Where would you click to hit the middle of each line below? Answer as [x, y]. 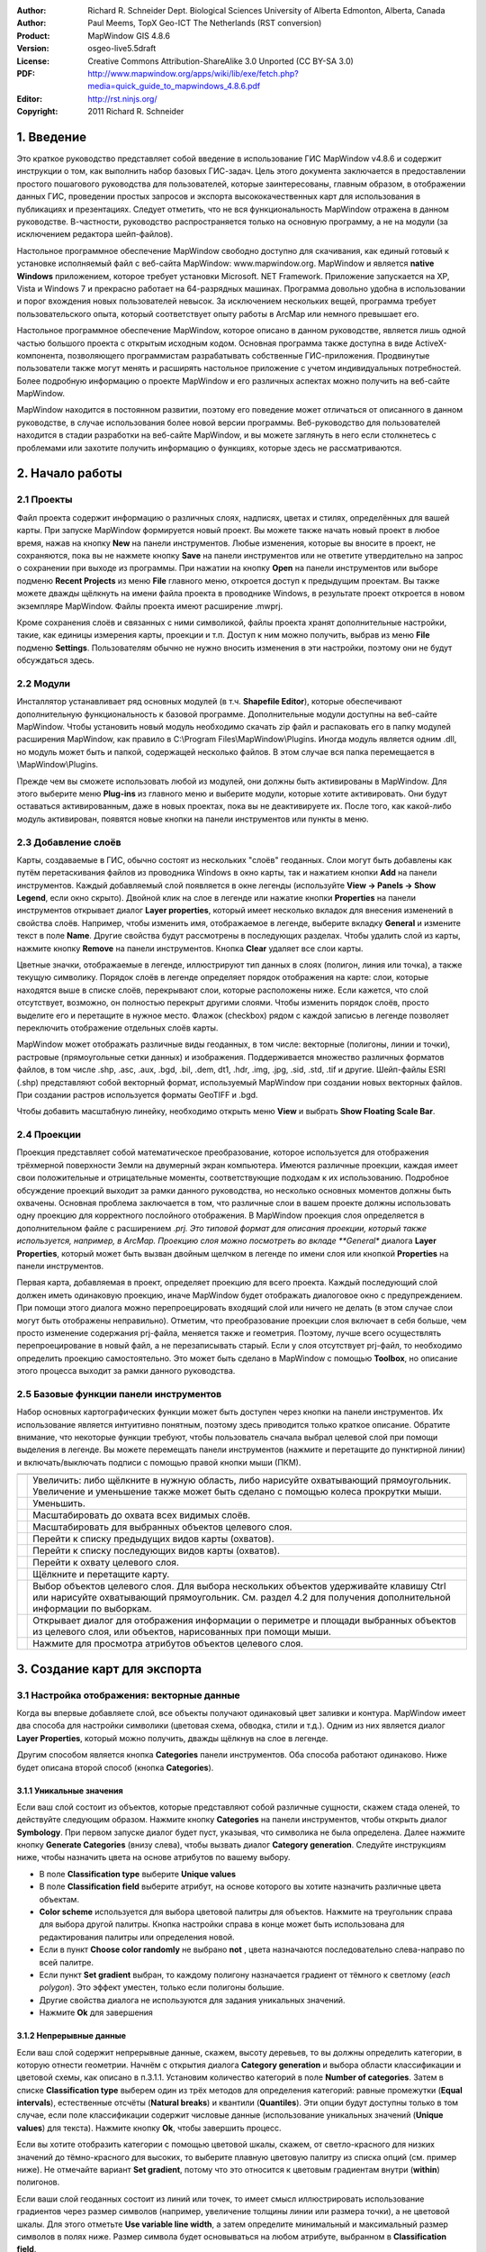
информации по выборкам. [92, 1609]
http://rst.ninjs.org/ [122, 98]
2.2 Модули [44, 683]
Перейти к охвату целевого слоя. [106, 1563]
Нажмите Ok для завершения [96, 2012]
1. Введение [52, 136]
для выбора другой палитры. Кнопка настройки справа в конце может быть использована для [222, 1924]
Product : [33, 35]
